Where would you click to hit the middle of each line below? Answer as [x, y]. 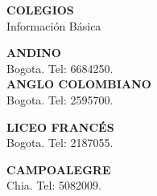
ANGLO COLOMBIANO [79, 84]
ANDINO [34, 53]
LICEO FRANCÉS [60, 127]
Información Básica [54, 25]
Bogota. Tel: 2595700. [60, 99]
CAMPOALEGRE [59, 169]
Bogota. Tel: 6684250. [60, 68]
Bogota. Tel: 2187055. [60, 143]
